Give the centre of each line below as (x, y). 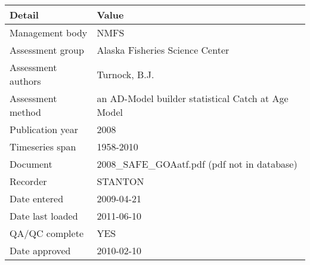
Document (31, 164)
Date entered (37, 198)
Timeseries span (43, 147)
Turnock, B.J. (125, 74)
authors (25, 81)
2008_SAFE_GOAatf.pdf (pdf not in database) (197, 164)
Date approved (40, 250)
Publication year (44, 129)
